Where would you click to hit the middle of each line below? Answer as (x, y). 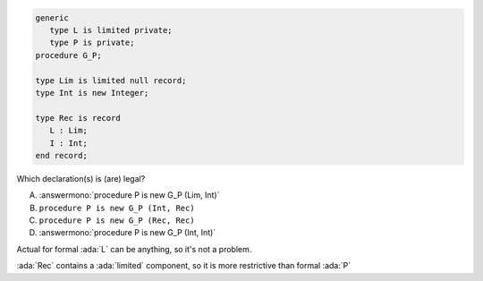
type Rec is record (78, 118)
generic (52, 17)
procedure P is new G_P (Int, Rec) (117, 208)
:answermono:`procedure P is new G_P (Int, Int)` (127, 233)
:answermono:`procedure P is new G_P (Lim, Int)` (129, 195)
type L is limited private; (111, 30)
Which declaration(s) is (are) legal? (81, 178)
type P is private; (92, 43)
